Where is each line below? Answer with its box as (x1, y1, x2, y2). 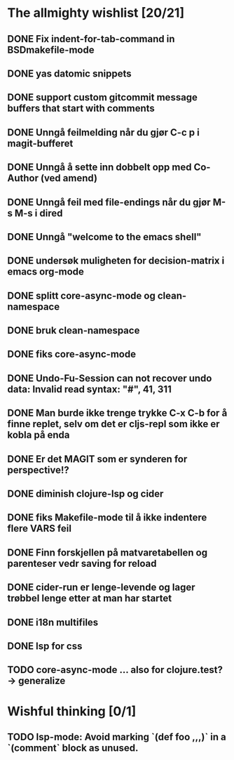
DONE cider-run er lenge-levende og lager (7, 582, 195, 594)
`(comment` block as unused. (7, 742, 139, 754)
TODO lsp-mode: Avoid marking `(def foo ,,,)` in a (7, 730, 226, 742)
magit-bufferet (7, 137, 74, 149)
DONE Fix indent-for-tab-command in (7, 33, 175, 45)
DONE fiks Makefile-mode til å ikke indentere (7, 511, 207, 524)
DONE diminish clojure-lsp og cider (7, 488, 164, 500)
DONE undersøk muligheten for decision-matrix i (7, 255, 225, 267)
